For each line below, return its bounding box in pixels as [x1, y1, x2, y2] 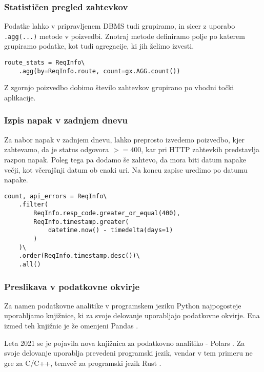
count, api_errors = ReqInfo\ [4, 192, 107, 200]
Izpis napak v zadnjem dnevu [4, 114, 128, 127]
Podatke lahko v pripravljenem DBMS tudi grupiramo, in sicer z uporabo [4, 20, 235, 31]
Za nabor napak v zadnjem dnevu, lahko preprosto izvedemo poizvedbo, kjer [4, 134, 245, 144]
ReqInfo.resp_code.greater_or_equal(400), [33, 210, 180, 217]
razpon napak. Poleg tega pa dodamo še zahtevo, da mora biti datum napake [4, 154, 247, 164]
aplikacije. [4, 92, 36, 102]
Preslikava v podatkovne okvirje [4, 280, 140, 293]
